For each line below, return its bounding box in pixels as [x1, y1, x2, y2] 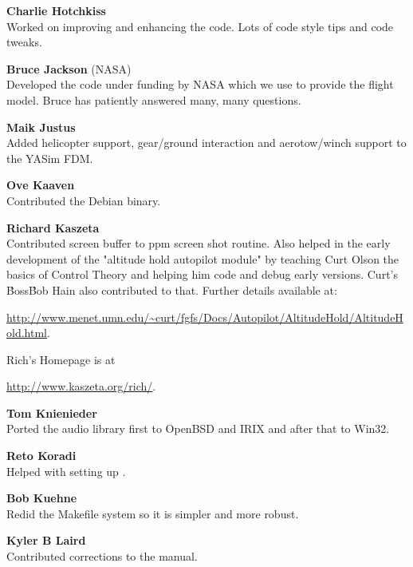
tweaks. [6, 34, 42, 50]
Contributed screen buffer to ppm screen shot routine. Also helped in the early [6, 235, 391, 252]
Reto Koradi [6, 447, 77, 464]
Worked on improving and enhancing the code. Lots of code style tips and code [6, 18, 394, 34]
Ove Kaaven [6, 176, 75, 193]
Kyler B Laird [6, 532, 86, 549]
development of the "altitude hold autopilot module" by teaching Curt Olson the [6, 250, 399, 267]
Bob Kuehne [6, 490, 77, 506]
